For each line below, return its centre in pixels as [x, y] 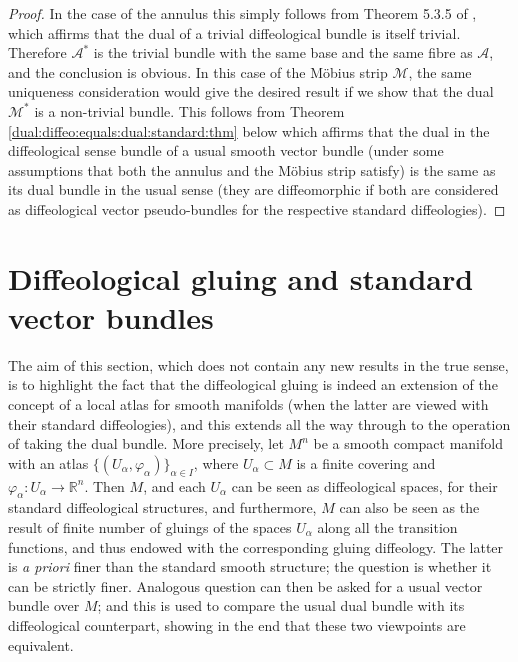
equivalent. [41, 644]
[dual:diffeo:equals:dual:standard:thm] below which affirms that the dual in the [249, 130]
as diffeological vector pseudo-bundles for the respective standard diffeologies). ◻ [257, 208]
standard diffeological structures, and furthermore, [162, 507]
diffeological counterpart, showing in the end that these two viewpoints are [237, 624]
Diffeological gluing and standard [241, 277]
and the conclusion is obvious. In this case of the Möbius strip [198, 71]
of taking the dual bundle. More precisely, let [146, 443]
